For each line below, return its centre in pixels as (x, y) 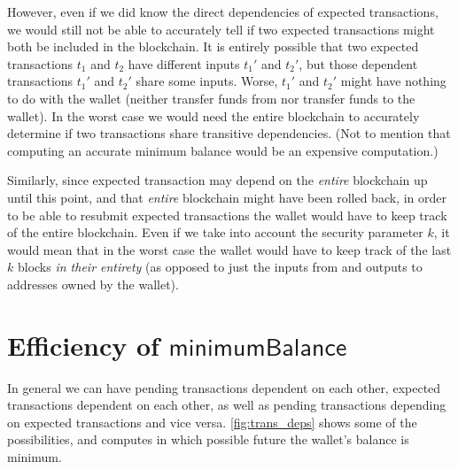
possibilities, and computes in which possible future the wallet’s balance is (208, 439)
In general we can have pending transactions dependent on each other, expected (224, 387)
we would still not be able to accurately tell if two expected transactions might (221, 29)
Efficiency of (83, 345)
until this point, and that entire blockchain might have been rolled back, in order (227, 197)
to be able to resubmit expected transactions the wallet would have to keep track (227, 215)
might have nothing (393, 81)
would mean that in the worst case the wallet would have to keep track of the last (229, 249)
